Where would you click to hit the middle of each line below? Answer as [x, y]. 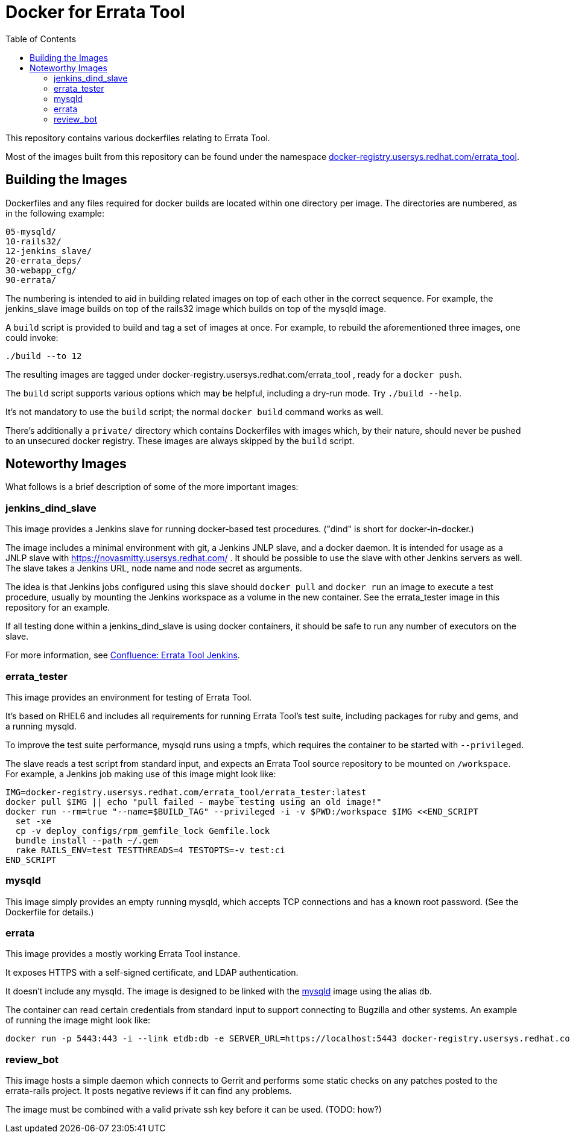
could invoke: [32, 337]
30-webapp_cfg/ [41, 270]
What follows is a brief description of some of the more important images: [152, 487]
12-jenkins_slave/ [49, 251]
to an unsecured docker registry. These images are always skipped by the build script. [180, 440]
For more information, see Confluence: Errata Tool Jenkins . [123, 655]
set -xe [33, 821]
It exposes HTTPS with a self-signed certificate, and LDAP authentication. [152, 973]
